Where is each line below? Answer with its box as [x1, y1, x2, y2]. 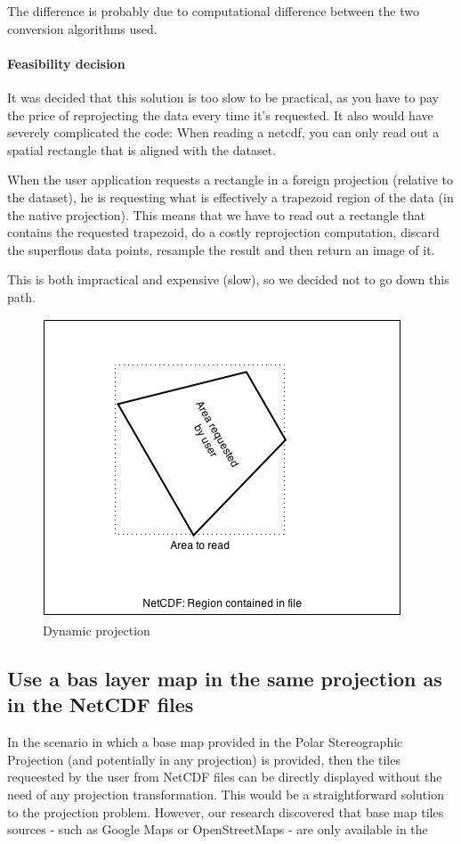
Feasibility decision [7, 53, 125, 72]
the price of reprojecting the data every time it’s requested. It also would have [7, 105, 433, 124]
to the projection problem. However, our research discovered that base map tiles [7, 802, 444, 821]
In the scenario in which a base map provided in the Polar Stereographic [7, 733, 403, 751]
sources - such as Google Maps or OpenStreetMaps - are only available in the [7, 820, 428, 839]
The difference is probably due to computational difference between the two [7, 2, 419, 20]
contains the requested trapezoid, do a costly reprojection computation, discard [7, 223, 440, 242]
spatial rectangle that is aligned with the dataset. [7, 140, 277, 159]
